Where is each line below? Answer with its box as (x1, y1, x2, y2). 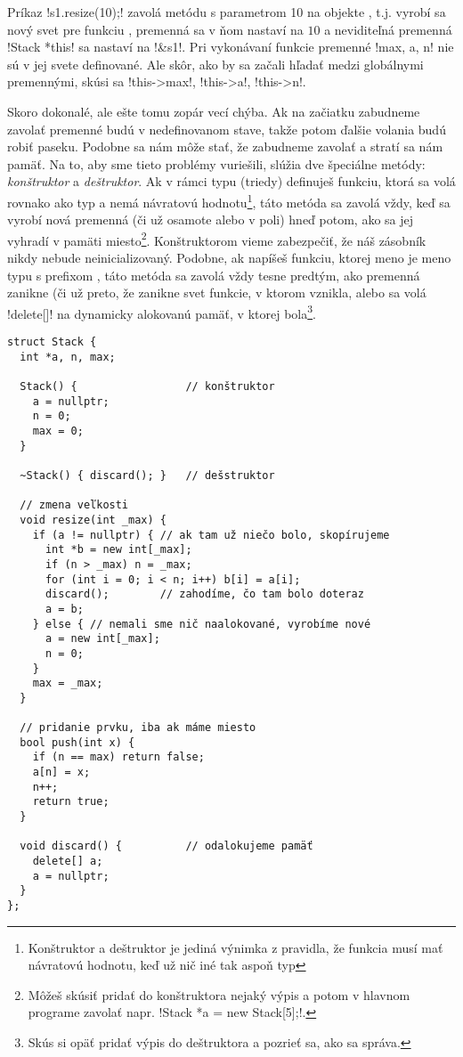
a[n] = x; (32, 766, 91, 779)
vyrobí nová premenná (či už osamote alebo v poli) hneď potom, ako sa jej (7, 210, 414, 229)
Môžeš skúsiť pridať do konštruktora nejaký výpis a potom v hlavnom (28, 985, 410, 1004)
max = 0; (32, 425, 84, 437)
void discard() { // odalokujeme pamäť (20, 840, 313, 853)
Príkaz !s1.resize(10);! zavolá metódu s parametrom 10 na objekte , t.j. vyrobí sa (7, 3, 446, 20)
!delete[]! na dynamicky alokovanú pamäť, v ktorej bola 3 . (7, 301, 316, 322)
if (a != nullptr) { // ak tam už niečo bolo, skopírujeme (32, 528, 390, 541)
